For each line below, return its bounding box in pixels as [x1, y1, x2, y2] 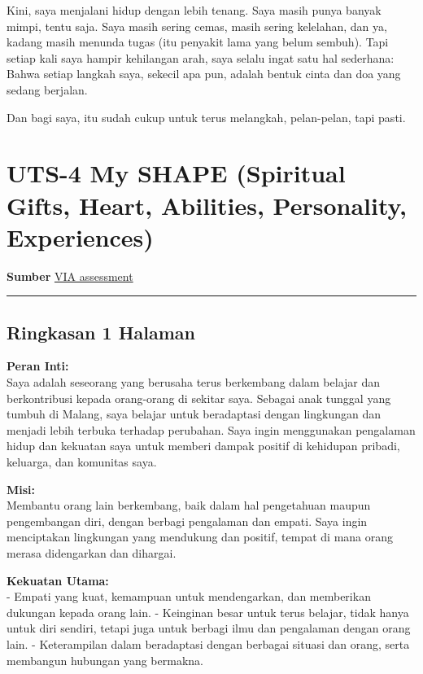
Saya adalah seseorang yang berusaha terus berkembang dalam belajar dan [7, 374, 381, 391]
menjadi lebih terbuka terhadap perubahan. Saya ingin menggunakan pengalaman [7, 421, 416, 438]
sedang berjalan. [7, 81, 88, 98]
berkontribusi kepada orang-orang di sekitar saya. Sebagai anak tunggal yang [7, 389, 391, 406]
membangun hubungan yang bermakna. [7, 651, 203, 668]
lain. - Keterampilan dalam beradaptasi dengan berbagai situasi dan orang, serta [7, 635, 410, 652]
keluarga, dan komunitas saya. [7, 453, 157, 470]
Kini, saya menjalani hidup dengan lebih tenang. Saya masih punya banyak [7, 2, 382, 18]
